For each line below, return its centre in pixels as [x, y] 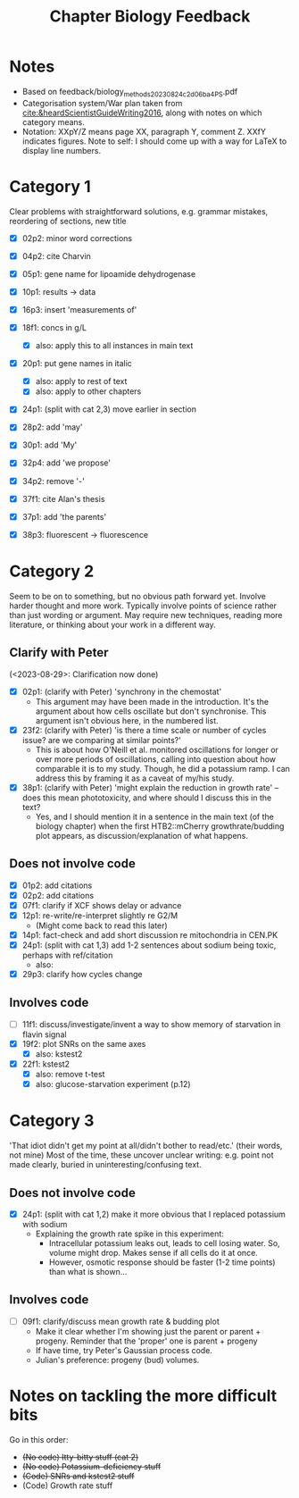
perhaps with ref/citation [67, 955]
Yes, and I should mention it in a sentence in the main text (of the [154, 816]
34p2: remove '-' [53, 481]
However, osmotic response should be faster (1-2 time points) [162, 1262]
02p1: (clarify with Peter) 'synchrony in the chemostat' [122, 691]
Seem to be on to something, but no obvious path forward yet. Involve [137, 596]
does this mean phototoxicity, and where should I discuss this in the [147, 798]
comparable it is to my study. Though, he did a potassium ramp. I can [162, 768]
